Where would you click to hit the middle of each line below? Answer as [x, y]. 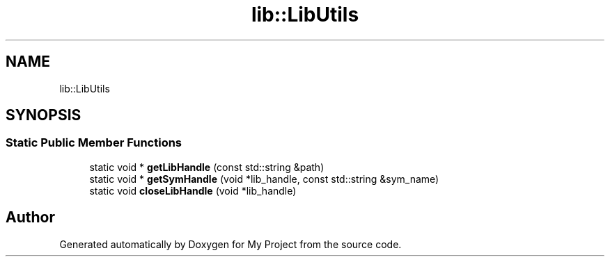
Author [30, 218]
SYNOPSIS [44, 115]
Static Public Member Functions [94, 143]
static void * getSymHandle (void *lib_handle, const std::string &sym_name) [264, 179]
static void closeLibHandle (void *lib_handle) [193, 190]
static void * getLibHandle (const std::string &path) [207, 167]
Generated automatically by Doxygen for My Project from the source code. [230, 244]
